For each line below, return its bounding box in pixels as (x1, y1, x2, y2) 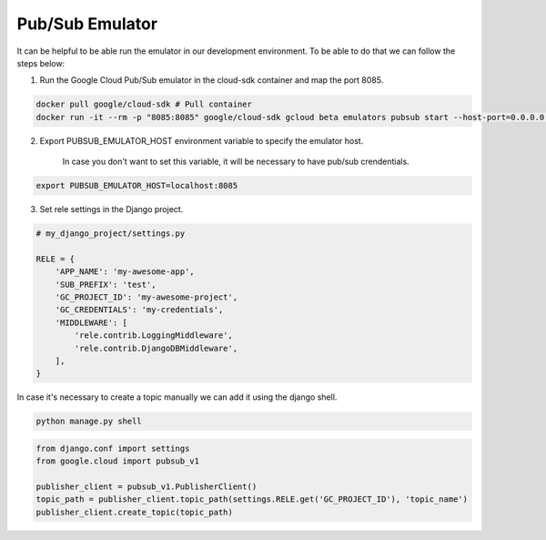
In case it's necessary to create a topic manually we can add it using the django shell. (16, 392, 338, 402)
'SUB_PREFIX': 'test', (55, 279, 157, 290)
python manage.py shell (35, 416, 143, 427)
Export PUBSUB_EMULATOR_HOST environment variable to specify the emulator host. (39, 135, 364, 146)
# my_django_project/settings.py (35, 229, 186, 239)
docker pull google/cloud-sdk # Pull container (35, 99, 252, 109)
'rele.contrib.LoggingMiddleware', (74, 331, 234, 341)
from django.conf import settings (35, 443, 190, 453)
